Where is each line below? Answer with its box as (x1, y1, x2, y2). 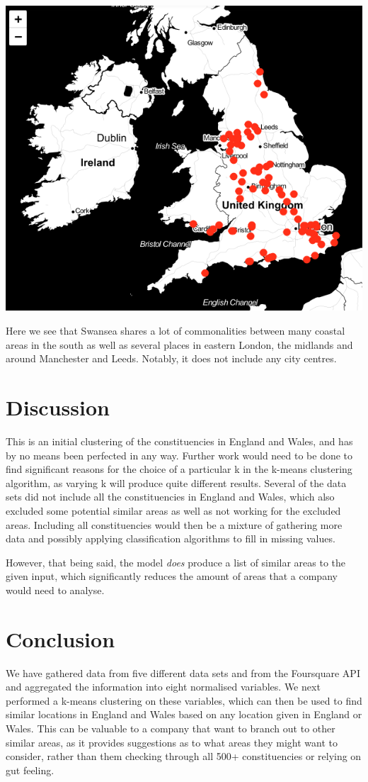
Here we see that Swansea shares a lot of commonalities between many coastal (6, 323, 345, 338)
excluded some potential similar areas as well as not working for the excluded (6, 503, 341, 518)
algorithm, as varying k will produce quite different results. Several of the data (6, 475, 347, 490)
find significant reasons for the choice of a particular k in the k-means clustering (6, 462, 352, 476)
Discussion (6, 393, 110, 422)
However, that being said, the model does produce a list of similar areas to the (6, 554, 346, 569)
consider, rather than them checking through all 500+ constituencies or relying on (6, 749, 362, 764)
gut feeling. (6, 762, 54, 777)
